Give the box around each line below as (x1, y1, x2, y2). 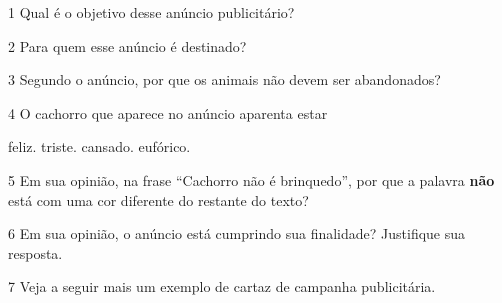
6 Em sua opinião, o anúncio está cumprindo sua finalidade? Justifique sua (8, 223, 466, 244)
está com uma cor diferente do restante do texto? (8, 189, 309, 210)
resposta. (8, 242, 63, 263)
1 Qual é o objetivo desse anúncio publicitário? (8, 2, 295, 22)
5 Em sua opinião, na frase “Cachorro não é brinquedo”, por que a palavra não (8, 169, 495, 190)
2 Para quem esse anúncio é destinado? (8, 35, 247, 56)
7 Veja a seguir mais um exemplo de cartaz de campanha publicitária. (8, 276, 436, 297)
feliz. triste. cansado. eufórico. (8, 136, 191, 157)
